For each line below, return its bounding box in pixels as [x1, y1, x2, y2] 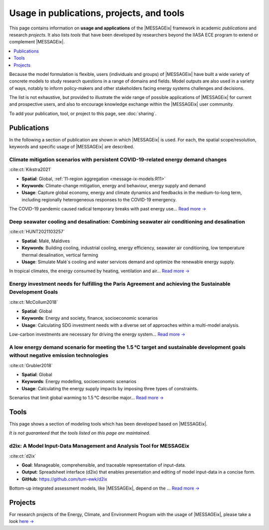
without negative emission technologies [9, 352, 109, 359]
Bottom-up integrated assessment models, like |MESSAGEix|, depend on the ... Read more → [9, 485, 200, 492]
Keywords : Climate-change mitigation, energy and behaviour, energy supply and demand [21, 183, 206, 189]
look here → [9, 519, 34, 525]
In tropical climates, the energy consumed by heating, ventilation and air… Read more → [9, 268, 190, 274]
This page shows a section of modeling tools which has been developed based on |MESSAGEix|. [9, 421, 208, 427]
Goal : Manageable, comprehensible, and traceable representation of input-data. [21, 462, 186, 468]
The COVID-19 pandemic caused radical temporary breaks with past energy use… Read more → [9, 206, 206, 212]
